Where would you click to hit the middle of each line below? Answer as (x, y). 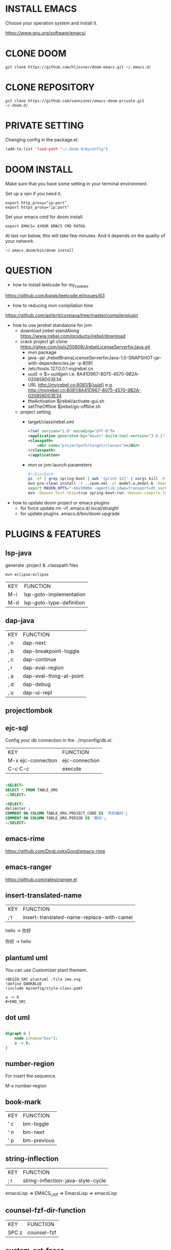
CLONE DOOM (36, 54)
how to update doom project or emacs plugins (61, 502)
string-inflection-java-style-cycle (64, 1180)
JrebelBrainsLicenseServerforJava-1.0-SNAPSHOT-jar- (104, 358)
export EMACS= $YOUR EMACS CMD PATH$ (45, 226)
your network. (20, 241)
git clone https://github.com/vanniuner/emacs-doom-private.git (75, 101)
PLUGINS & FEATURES (53, 534)
